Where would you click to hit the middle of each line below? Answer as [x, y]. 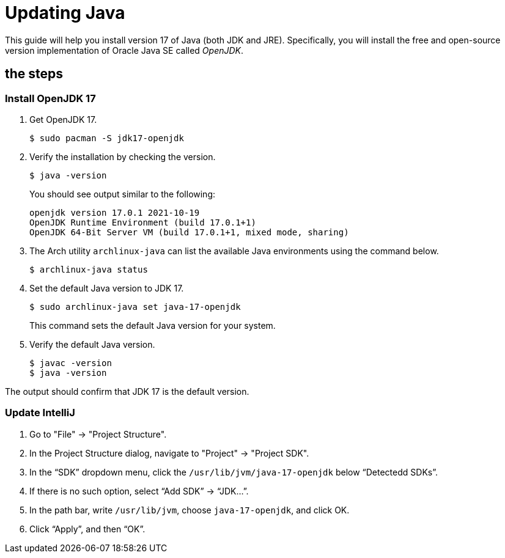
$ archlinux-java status [89, 269]
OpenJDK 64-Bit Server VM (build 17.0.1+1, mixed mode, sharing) [189, 232]
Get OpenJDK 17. [63, 119]
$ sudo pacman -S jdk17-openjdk [107, 138]
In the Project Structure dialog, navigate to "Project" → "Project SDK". [169, 453]
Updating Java [65, 13]
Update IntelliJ [40, 413]
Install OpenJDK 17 [50, 98]
